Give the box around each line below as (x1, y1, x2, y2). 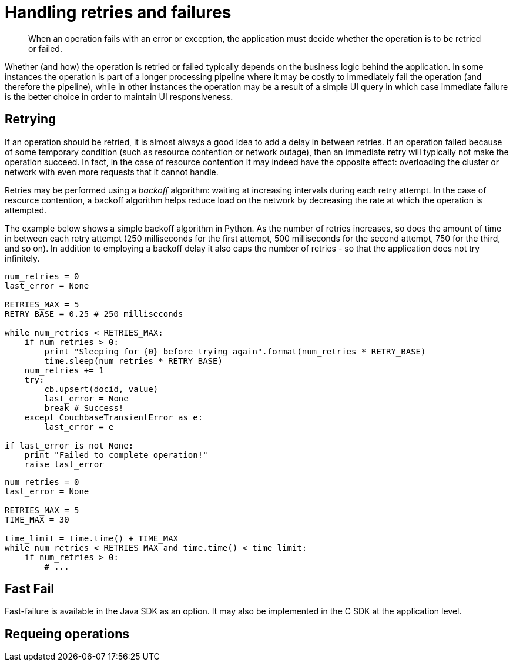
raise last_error (24, 459, 104, 469)
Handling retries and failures (5, 2, 232, 22)
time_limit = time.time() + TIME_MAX (5, 533, 179, 543)
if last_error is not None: (5, 440, 134, 450)
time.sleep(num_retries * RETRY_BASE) (44, 356, 223, 366)
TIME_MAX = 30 (5, 514, 69, 524)
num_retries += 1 (24, 365, 104, 375)
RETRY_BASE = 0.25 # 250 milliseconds (5, 309, 183, 319)
